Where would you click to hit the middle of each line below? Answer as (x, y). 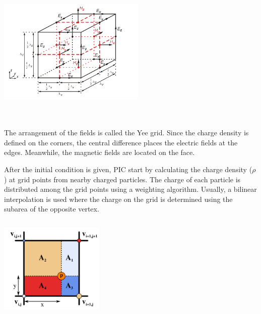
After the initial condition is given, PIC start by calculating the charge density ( (128, 169)
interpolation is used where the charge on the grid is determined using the (118, 199)
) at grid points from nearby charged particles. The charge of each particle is (122, 179)
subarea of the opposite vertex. (52, 209)
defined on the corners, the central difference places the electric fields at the (121, 142)
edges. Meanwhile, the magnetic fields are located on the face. (100, 152)
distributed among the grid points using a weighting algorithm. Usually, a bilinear (130, 189)
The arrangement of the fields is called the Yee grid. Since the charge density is (126, 133)
